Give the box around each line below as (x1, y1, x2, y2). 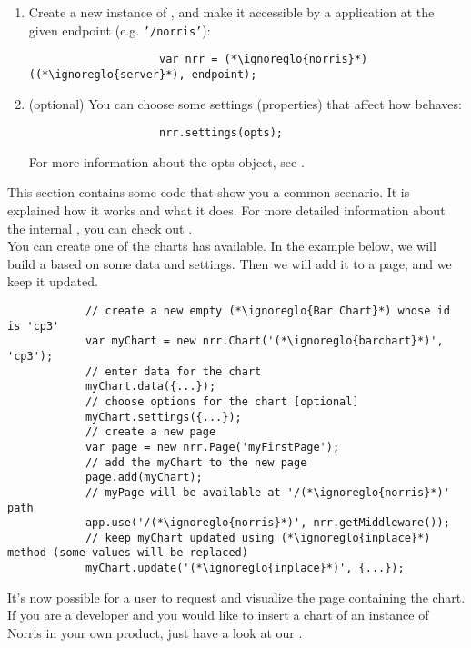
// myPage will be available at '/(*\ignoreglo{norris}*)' (85, 485, 450, 499)
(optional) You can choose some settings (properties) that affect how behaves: (28, 94, 462, 113)
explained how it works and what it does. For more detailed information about (7, 201, 446, 219)
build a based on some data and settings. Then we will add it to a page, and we (7, 254, 452, 273)
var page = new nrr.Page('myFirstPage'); (85, 440, 340, 454)
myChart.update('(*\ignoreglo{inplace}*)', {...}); (85, 562, 405, 575)
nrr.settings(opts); (158, 126, 284, 140)
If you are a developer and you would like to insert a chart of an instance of (7, 605, 429, 624)
